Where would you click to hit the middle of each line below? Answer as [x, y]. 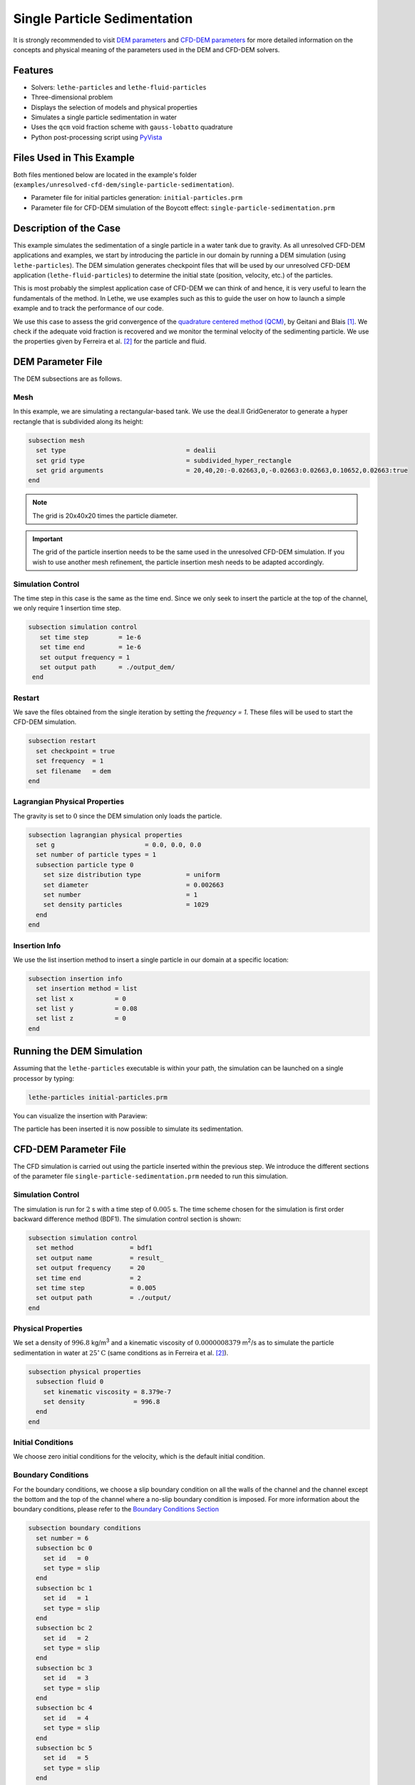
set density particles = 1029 [126, 905]
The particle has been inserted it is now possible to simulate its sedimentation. [128, 1129]
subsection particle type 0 [85, 865]
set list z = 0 [81, 1019]
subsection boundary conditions [85, 1528]
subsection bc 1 [64, 1588]
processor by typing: [44, 1078]
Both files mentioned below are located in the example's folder [105, 174]
